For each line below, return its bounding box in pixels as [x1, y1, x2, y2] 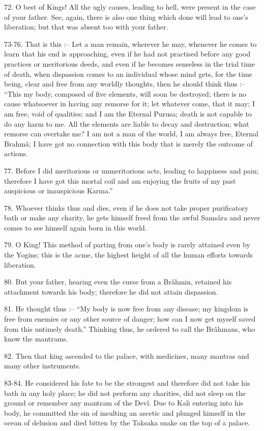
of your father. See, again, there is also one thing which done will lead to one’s [4, 11, 248, 22]
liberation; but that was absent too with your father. [4, 21, 168, 32]
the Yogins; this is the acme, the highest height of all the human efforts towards [4, 249, 253, 260]
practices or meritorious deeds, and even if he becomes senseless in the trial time [4, 58, 255, 69]
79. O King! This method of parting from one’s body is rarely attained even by [4, 239, 250, 250]
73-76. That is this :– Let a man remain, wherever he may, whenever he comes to [4, 38, 257, 49]
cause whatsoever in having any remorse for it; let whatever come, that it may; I [4, 98, 255, 109]
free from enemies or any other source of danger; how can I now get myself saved [4, 313, 256, 324]
